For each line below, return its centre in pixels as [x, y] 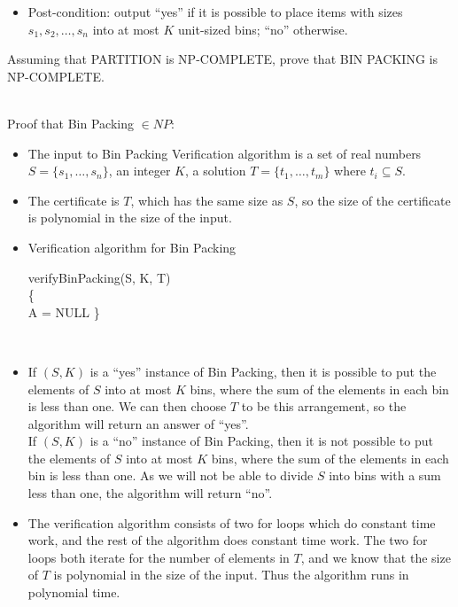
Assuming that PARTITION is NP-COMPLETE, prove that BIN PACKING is [222, 59]
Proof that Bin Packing [70, 123]
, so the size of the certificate [373, 200]
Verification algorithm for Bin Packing [132, 247]
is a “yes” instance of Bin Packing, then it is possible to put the [263, 371]
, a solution [215, 171]
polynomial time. [74, 592]
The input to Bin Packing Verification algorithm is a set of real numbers [225, 153]
